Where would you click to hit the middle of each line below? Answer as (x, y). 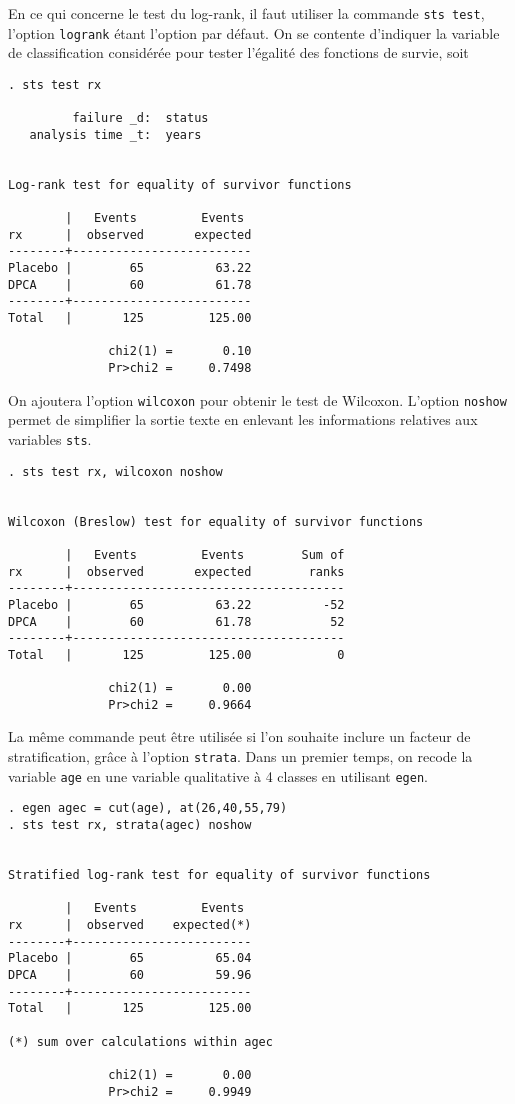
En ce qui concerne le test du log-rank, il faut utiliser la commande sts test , (246, 13)
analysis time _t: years (115, 134)
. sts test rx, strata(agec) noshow (130, 825)
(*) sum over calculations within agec (140, 1041)
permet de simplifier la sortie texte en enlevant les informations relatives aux (243, 419)
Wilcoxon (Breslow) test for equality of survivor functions (216, 521)
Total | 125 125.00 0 (176, 654)
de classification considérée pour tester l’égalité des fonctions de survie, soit (238, 52)
